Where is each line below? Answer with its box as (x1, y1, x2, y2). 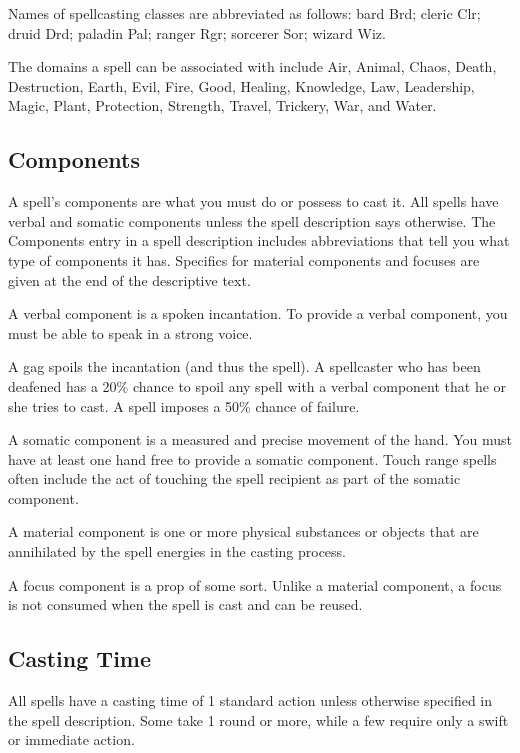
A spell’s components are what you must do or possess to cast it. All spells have (8, 191, 499, 212)
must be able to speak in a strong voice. (8, 322, 253, 343)
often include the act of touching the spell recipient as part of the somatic (8, 468, 461, 489)
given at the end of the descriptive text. (8, 269, 251, 290)
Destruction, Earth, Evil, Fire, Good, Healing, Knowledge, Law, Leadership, (8, 75, 475, 96)
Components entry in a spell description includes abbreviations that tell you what (8, 230, 510, 251)
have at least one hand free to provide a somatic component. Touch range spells (8, 448, 497, 469)
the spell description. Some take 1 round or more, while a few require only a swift (8, 709, 509, 730)
